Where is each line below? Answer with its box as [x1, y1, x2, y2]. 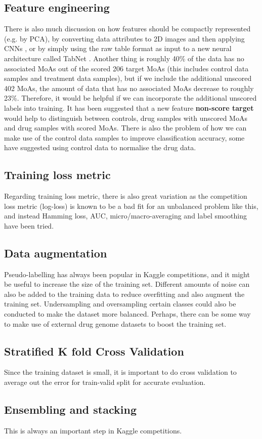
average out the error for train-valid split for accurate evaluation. [4, 377, 206, 387]
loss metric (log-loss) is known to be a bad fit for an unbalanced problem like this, [4, 200, 258, 211]
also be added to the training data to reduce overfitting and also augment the [4, 288, 245, 299]
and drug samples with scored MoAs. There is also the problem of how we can [4, 122, 247, 133]
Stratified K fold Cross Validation [4, 343, 184, 359]
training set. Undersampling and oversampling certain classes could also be [4, 298, 236, 309]
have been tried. [4, 220, 54, 231]
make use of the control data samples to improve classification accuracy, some [4, 132, 245, 143]
